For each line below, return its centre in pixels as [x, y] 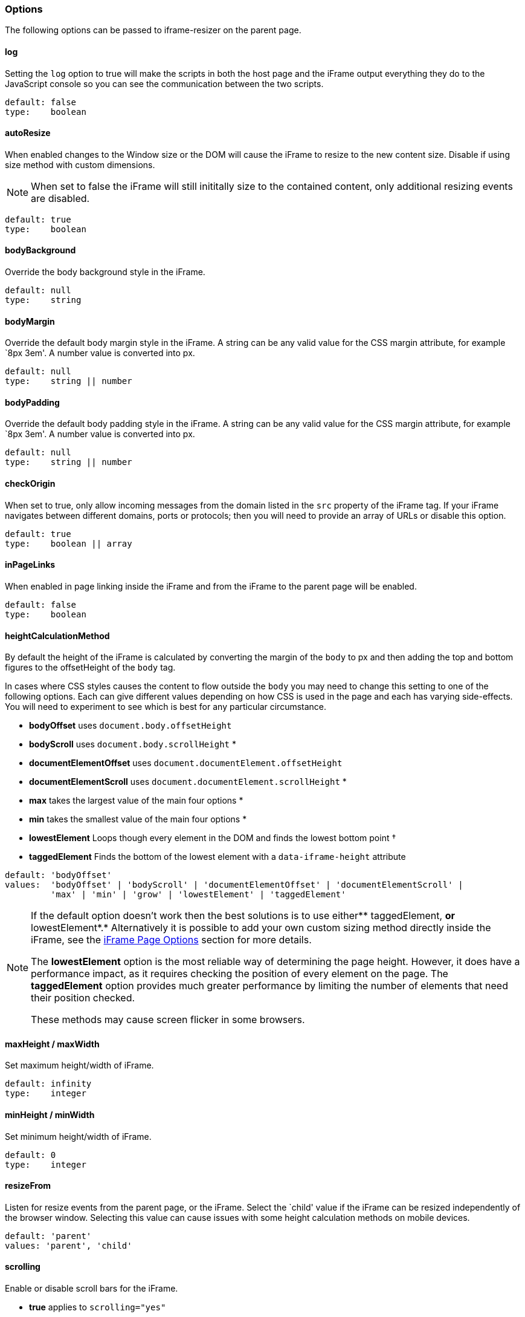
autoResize [28, 133]
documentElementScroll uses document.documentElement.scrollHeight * [188, 782]
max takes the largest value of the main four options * [136, 801]
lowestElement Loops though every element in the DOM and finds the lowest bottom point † [213, 838]
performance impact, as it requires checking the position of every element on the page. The [240, 974]
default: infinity [48, 1084]
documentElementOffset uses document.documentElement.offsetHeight [186, 763]
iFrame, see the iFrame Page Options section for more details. [171, 940]
